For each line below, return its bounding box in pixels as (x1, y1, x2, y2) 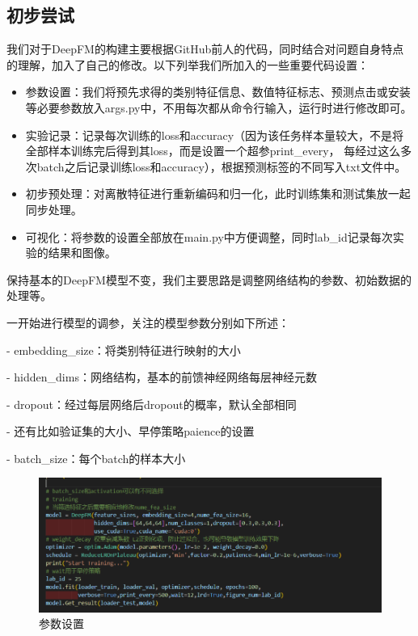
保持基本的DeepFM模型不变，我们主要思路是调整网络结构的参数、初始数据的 (6, 271, 412, 288)
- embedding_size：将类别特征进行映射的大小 (6, 341, 241, 358)
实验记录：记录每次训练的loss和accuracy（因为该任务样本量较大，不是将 (25, 126, 404, 143)
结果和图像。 (48, 244, 116, 261)
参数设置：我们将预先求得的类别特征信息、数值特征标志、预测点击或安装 (25, 83, 411, 100)
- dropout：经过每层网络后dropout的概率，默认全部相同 (6, 395, 297, 412)
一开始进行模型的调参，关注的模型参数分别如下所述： (6, 314, 289, 331)
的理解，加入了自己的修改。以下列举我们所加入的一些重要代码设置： (6, 56, 369, 73)
